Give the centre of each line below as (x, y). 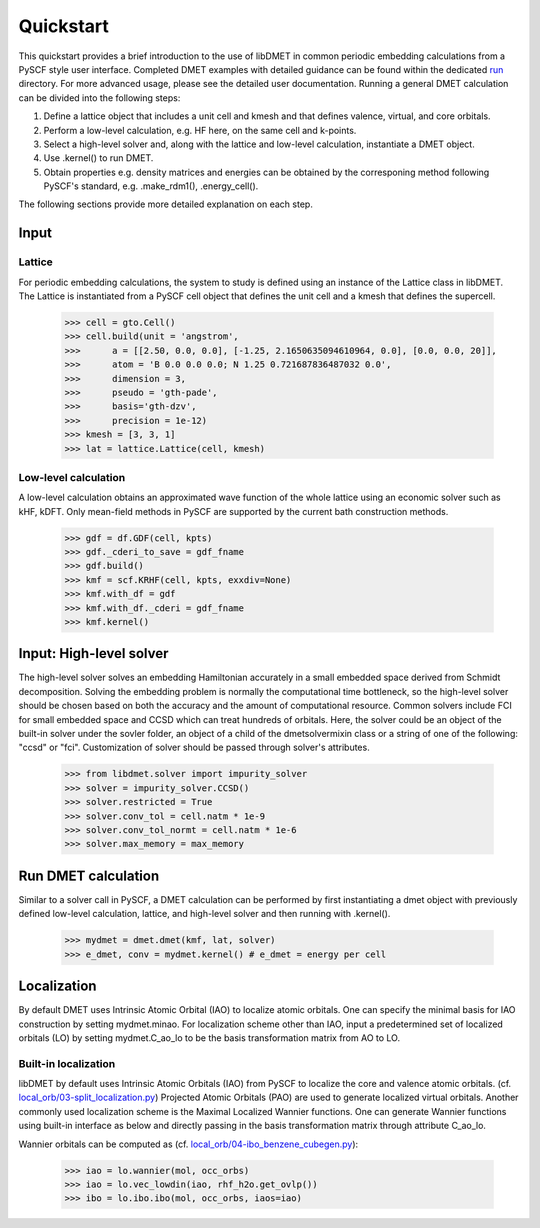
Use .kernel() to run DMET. (98, 158)
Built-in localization (67, 1063)
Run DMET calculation (89, 875)
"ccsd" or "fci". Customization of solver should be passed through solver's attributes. (194, 747)
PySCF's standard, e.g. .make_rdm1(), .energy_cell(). (151, 186)
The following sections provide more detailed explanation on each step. (166, 204)
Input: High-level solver (93, 653)
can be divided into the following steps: (99, 97)
